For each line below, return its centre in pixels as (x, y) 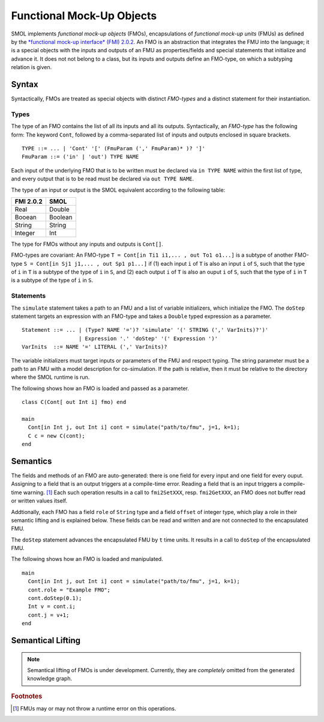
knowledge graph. (49, 679)
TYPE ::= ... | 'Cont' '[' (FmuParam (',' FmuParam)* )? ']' (113, 148)
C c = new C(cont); (56, 436)
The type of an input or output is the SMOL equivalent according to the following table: (118, 190)
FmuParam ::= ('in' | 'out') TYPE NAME (80, 157)
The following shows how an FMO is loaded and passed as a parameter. (100, 388)
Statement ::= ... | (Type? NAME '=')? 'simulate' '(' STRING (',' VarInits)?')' (145, 330)
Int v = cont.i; (52, 607)
